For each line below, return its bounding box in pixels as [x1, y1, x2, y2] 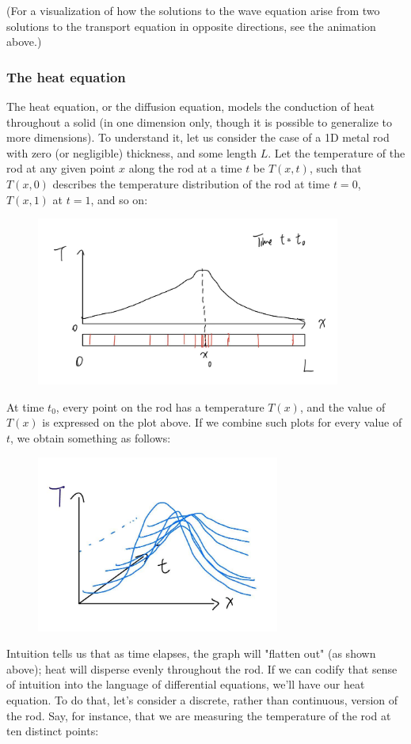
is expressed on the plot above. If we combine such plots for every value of [42, 414, 402, 431]
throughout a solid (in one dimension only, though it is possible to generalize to [6, 113, 393, 130]
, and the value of [299, 398, 386, 415]
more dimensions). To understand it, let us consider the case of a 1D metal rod [6, 129, 390, 146]
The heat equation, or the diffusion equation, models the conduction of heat [6, 98, 375, 114]
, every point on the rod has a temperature [55, 398, 264, 415]
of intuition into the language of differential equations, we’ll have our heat [6, 676, 365, 693]
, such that [309, 160, 362, 177]
